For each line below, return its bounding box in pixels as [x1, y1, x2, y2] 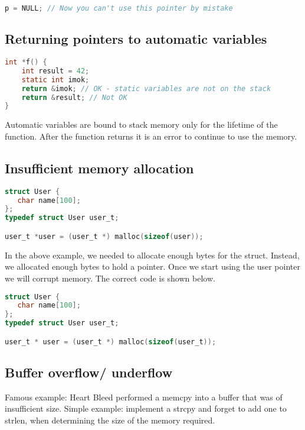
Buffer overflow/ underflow [5, 363, 173, 381]
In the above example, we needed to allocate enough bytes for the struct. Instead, [5, 248, 300, 261]
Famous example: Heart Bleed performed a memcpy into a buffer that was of [5, 390, 283, 403]
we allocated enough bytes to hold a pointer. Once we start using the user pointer [5, 260, 300, 273]
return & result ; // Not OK [21, 93, 127, 102]
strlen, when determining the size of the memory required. [5, 413, 215, 426]
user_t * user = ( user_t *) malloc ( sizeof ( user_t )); [5, 337, 217, 346]
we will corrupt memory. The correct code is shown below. [5, 271, 215, 284]
